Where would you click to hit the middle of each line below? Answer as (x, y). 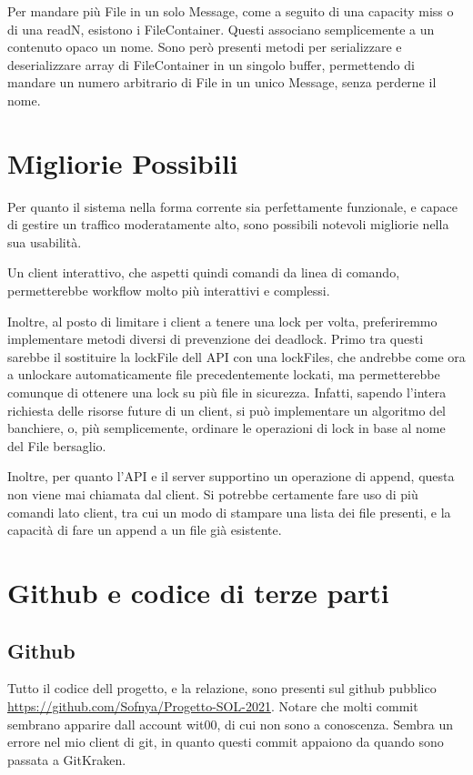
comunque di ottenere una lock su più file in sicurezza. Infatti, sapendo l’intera (227, 393)
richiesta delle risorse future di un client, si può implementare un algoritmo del (226, 410)
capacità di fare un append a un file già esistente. (145, 530)
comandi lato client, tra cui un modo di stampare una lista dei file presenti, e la (229, 512)
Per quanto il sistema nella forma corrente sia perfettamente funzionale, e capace (232, 206)
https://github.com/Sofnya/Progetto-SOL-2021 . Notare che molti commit (213, 705)
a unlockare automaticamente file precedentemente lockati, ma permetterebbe (224, 374)
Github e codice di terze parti (198, 592)
